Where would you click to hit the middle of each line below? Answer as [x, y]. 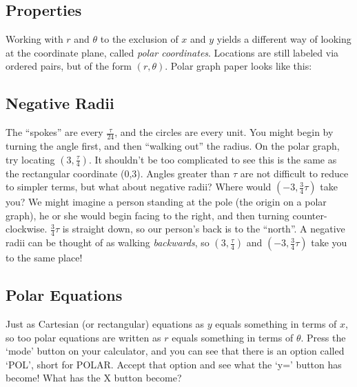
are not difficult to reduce [294, 173]
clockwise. [27, 229]
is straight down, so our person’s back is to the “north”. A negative [204, 229]
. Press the [323, 337]
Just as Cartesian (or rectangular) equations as [105, 324]
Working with [34, 39]
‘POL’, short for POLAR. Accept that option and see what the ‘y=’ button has [174, 364]
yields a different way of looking [284, 39]
